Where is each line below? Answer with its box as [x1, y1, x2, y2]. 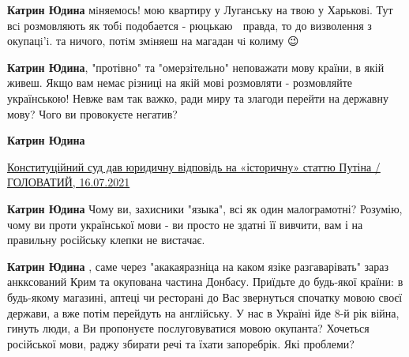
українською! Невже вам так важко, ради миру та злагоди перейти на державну [7, 89, 388, 106]
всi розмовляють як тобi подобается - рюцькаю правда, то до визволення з [7, 17, 372, 33]
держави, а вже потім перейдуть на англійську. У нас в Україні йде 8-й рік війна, [7, 304, 400, 321]
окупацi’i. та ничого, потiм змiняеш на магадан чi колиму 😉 [7, 32, 299, 49]
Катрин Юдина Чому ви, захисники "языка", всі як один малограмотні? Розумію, [7, 200, 403, 216]
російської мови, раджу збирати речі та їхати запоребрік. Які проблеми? [7, 335, 355, 351]
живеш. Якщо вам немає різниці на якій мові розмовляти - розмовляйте [7, 74, 352, 91]
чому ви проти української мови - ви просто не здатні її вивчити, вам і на [7, 216, 363, 232]
